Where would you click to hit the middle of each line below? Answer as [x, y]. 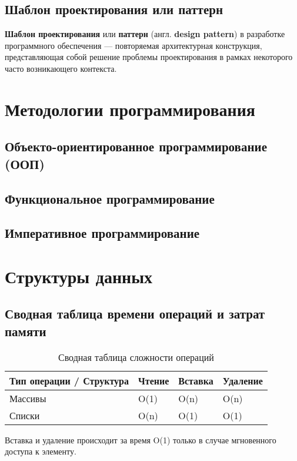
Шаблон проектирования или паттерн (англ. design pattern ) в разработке [145, 34]
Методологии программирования [130, 109]
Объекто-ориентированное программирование [136, 146]
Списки [25, 415]
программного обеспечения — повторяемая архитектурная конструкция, [134, 45]
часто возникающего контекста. [61, 68]
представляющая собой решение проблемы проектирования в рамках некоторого [149, 57]
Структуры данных [79, 276]
